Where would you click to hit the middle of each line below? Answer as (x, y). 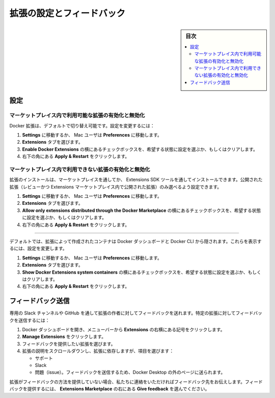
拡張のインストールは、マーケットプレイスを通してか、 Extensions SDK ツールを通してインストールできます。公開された (136, 180)
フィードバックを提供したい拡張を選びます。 (69, 343)
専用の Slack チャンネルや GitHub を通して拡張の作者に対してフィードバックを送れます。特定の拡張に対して (122, 313)
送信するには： (34, 320)
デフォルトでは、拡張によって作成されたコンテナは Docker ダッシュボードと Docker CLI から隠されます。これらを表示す (135, 241)
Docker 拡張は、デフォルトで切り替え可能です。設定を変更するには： (82, 125)
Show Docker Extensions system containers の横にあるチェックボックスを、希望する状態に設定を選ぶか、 (135, 272)
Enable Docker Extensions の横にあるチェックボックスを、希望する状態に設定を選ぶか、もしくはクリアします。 (140, 149)
